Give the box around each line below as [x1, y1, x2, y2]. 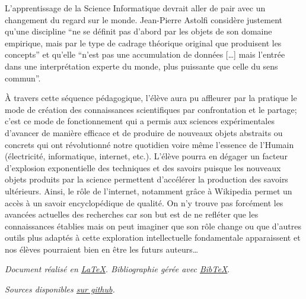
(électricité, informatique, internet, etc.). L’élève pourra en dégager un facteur [5, 150, 288, 162]
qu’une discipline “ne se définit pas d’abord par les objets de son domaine [5, 25, 272, 37]
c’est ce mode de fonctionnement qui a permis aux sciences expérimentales [5, 115, 275, 127]
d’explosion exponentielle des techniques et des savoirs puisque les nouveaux [5, 161, 281, 174]
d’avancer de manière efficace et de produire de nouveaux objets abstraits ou [5, 126, 283, 139]
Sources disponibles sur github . [5, 283, 115, 295]
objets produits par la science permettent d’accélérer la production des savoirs [5, 173, 288, 185]
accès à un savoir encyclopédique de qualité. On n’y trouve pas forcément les [5, 196, 283, 209]
